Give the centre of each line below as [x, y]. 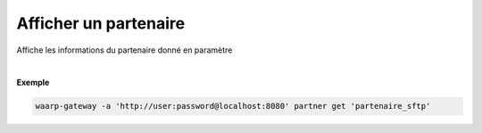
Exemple [33, 83]
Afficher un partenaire [101, 23]
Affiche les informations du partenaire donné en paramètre [125, 50]
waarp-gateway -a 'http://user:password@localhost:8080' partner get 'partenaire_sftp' [233, 106]
